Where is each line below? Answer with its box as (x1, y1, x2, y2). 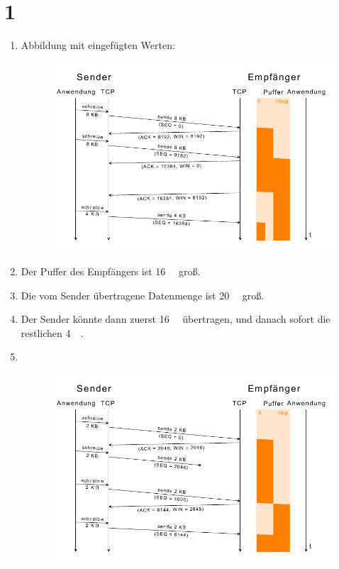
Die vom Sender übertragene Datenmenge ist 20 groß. (21, 287, 265, 302)
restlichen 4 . (21, 325, 84, 340)
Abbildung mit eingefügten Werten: (21, 38, 175, 53)
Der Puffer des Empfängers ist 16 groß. (21, 264, 201, 279)
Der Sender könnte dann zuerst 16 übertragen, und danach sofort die (21, 311, 330, 326)
